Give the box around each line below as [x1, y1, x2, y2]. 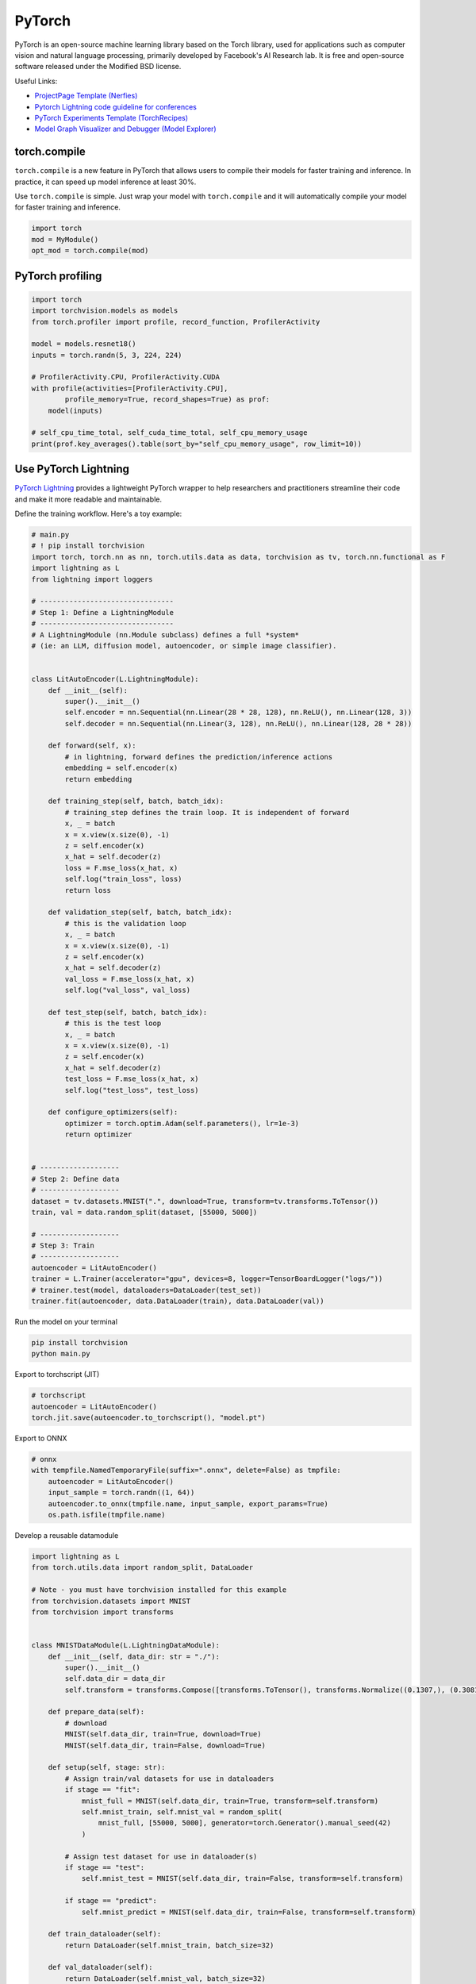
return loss [64, 886, 111, 894]
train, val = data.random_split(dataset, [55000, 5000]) [31, 1207, 258, 1217]
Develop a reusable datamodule [14, 1531, 119, 1540]
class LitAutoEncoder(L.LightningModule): [31, 675, 199, 684]
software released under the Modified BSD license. [14, 62, 182, 71]
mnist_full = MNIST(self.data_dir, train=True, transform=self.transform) [81, 1796, 379, 1805]
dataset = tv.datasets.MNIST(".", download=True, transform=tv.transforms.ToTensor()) [31, 1197, 379, 1205]
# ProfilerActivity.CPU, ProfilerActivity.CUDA [31, 373, 220, 382]
